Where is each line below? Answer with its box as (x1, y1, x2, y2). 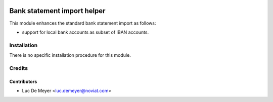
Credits (9, 64, 28, 71)
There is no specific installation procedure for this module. (9, 52, 131, 58)
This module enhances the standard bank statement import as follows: (9, 20, 156, 26)
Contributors (9, 78, 37, 84)
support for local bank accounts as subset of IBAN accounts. (22, 29, 149, 35)
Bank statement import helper (9, 7, 106, 15)
